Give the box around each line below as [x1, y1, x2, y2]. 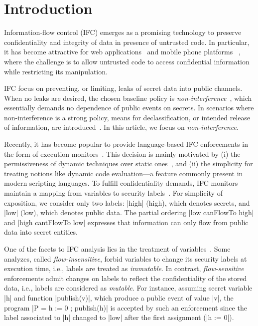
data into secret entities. [4, 227, 78, 237]
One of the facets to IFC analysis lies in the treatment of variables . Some [4, 244, 231, 254]
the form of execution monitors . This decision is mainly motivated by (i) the [4, 148, 241, 159]
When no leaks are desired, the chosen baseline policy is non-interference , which [4, 92, 252, 103]
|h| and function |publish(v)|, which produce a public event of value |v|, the [4, 292, 234, 303]
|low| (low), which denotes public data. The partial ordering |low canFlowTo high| [4, 207, 254, 218]
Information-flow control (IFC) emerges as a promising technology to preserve [4, 27, 242, 37]
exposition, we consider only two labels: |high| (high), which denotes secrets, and [4, 197, 250, 208]
